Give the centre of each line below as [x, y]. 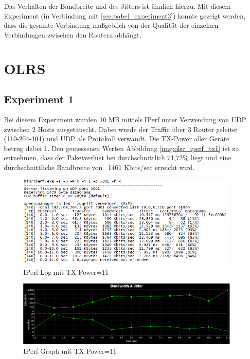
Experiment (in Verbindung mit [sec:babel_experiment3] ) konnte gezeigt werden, [125, 15]
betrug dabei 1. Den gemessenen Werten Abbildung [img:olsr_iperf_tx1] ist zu [122, 148]
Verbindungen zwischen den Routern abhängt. [73, 34]
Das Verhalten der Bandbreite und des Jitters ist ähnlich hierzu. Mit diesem [117, 6]
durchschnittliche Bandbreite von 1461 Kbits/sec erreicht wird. [99, 167]
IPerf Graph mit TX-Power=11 [70, 350]
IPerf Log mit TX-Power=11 [66, 272]
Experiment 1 [39, 99]
